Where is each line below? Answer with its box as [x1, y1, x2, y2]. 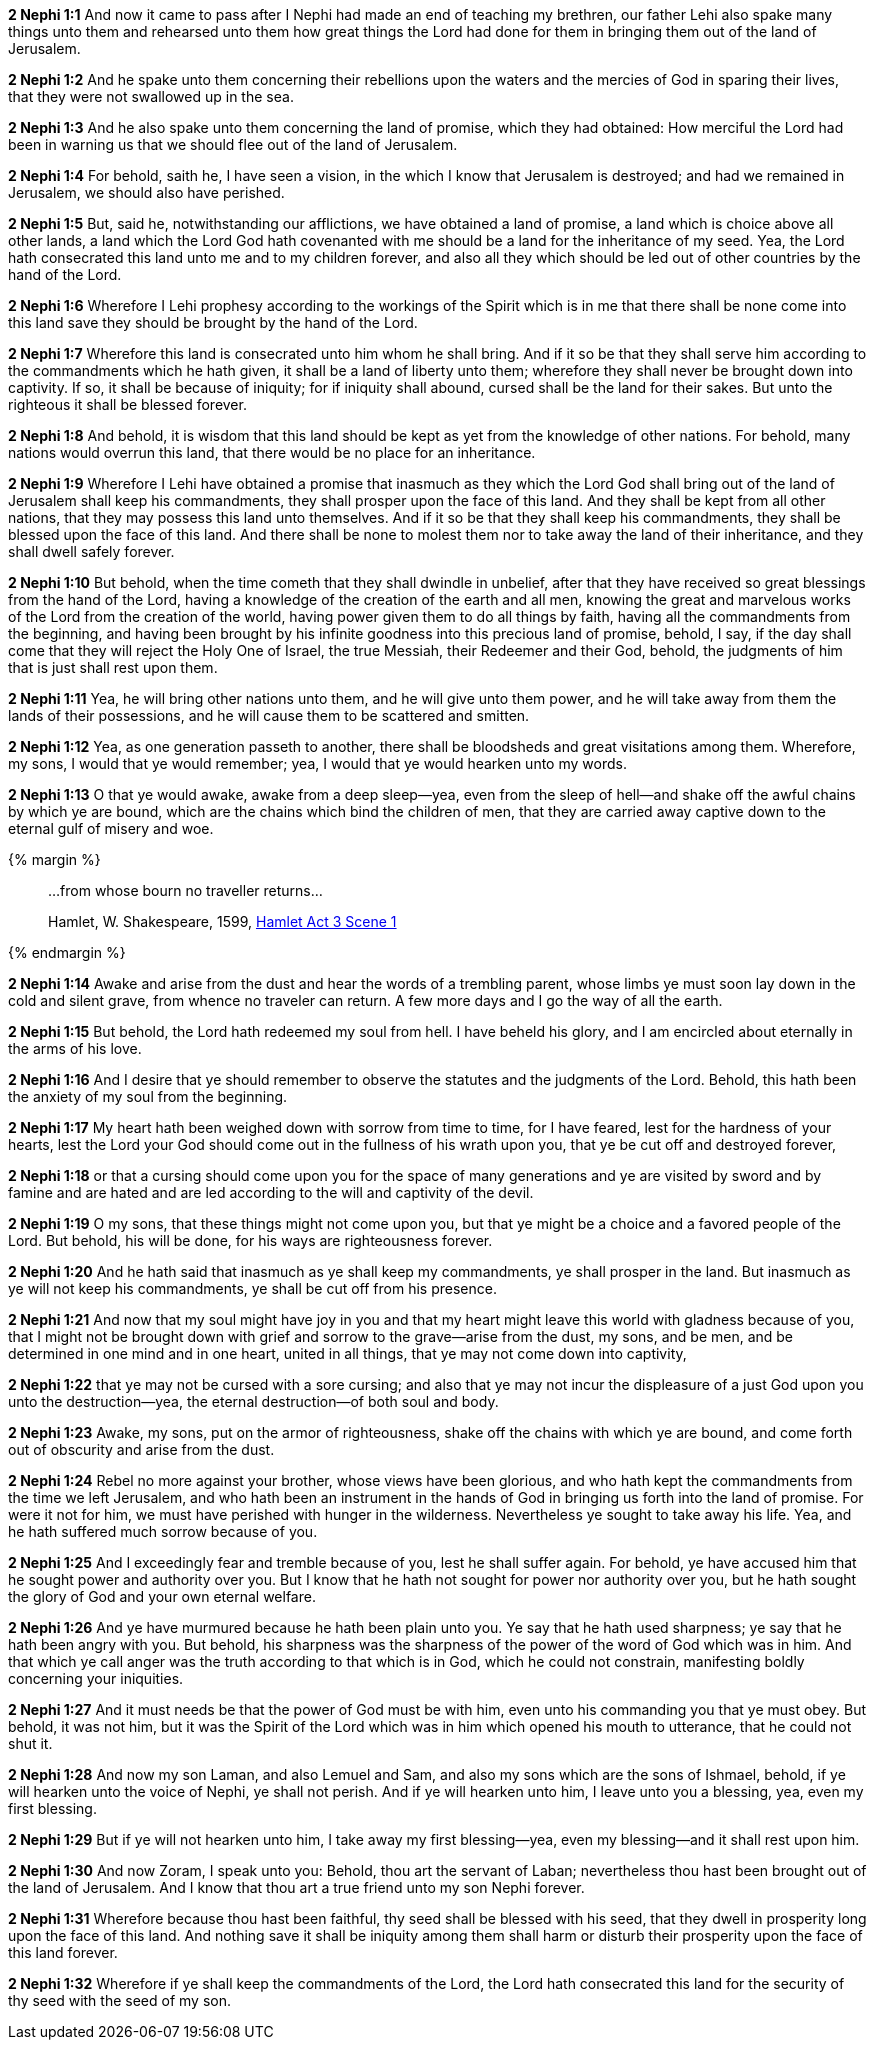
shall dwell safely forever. [8, 543, 175, 560]
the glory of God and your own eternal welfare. [8, 1588, 316, 1605]
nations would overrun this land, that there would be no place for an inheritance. [8, 444, 536, 461]
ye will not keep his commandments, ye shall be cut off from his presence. [8, 1280, 497, 1297]
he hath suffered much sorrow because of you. [8, 1523, 318, 1540]
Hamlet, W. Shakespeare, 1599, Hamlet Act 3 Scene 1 [48, 913, 397, 930]
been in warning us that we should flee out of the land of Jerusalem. [8, 136, 458, 153]
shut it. [8, 1735, 53, 1752]
